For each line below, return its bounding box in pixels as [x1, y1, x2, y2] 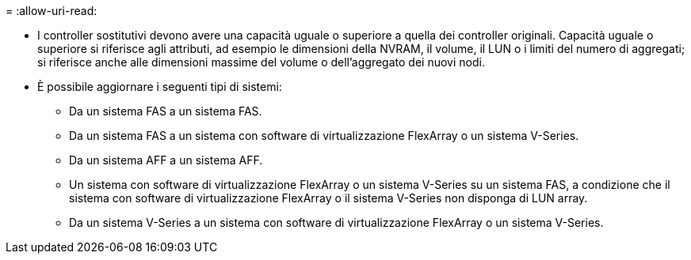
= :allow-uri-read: [6, 4, 97, 17]
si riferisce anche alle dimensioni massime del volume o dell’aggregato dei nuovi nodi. [37, 55, 485, 69]
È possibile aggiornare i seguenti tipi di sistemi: [37, 80, 282, 93]
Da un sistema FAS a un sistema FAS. [69, 104, 262, 118]
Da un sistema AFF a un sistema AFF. [69, 153, 263, 167]
